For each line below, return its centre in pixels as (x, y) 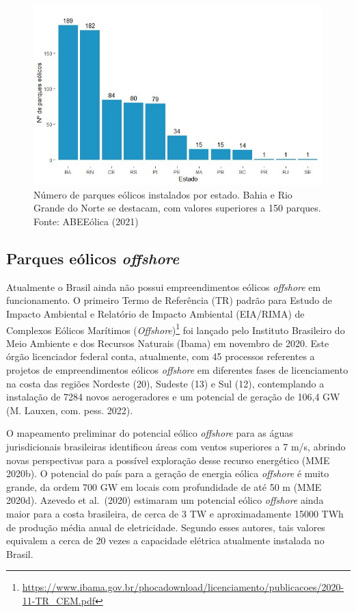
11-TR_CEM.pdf (58, 600)
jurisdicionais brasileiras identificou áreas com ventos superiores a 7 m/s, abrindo (176, 446)
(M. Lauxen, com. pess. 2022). (70, 410)
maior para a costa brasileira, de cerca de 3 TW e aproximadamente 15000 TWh (175, 513)
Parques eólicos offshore (93, 258)
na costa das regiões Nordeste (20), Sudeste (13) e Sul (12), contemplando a (165, 383)
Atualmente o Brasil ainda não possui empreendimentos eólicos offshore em (164, 286)
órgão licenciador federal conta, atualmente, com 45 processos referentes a (161, 356)
